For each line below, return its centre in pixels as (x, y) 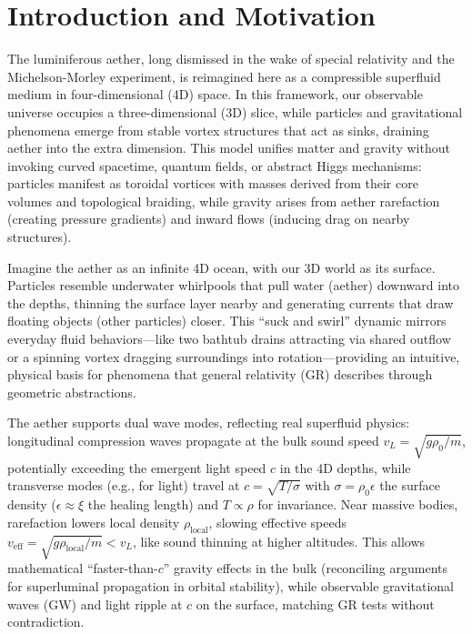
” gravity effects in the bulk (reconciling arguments (305, 568)
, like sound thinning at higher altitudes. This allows (279, 541)
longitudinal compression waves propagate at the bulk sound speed (193, 440)
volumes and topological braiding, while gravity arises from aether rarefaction (224, 201)
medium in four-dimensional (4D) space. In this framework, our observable (215, 94)
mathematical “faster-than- (83, 568)
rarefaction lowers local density (94, 522)
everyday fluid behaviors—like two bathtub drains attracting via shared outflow (229, 339)
